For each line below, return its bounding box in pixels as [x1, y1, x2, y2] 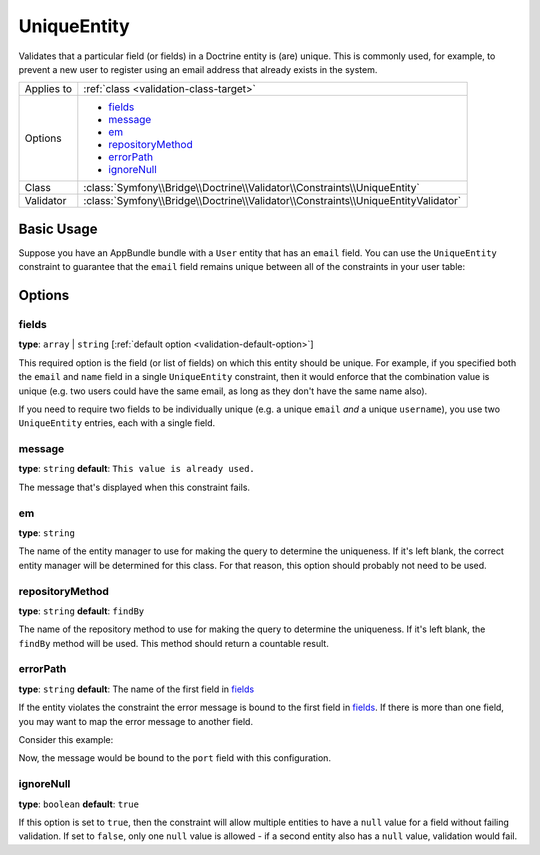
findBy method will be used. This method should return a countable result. [18, 637, 329, 649]
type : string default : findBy [18, 605, 145, 617]
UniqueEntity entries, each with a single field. [18, 417, 216, 429]
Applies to [24, 82, 73, 96]
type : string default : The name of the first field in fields [18, 683, 255, 695]
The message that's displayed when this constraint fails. [18, 481, 250, 493]
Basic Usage [18, 220, 98, 237]
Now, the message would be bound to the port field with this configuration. [18, 752, 332, 764]
